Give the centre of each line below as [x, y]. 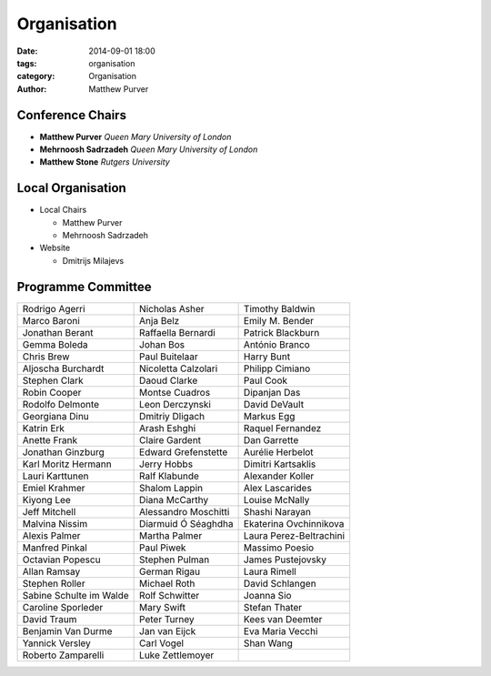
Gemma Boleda [55, 344]
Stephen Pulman [175, 560]
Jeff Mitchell [49, 511]
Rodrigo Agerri [54, 308]
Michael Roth [167, 583]
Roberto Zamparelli [63, 655]
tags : [27, 63]
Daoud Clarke [169, 380]
